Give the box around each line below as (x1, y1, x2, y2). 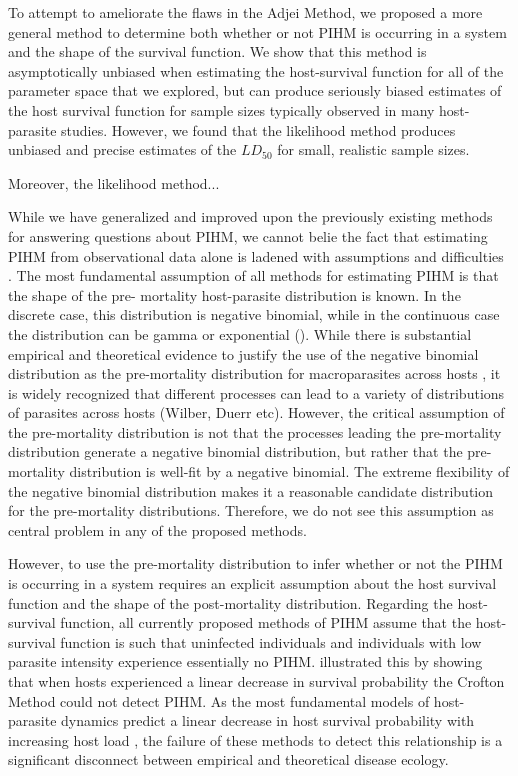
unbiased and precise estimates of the (8, 139, 237, 160)
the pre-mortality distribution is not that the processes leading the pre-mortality (8, 421, 502, 442)
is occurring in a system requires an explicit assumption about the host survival (8, 573, 497, 594)
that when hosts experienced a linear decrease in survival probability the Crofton (8, 671, 505, 691)
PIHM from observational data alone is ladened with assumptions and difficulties (8, 245, 504, 266)
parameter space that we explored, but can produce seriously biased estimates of (8, 80, 502, 101)
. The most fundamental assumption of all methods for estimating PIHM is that (8, 265, 499, 286)
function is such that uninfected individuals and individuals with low (60, 631, 482, 652)
